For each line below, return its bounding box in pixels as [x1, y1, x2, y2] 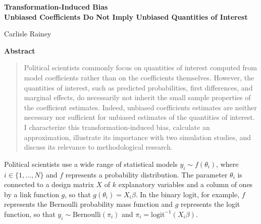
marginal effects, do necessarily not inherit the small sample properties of [24, 92, 251, 103]
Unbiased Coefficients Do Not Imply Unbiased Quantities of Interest [4, 11, 248, 22]
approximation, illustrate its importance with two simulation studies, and [24, 131, 251, 142]
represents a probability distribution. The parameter [65, 169, 228, 180]
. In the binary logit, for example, [135, 189, 240, 199]
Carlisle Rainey [4, 28, 51, 39]
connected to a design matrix [4, 179, 94, 190]
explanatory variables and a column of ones [118, 179, 253, 190]
